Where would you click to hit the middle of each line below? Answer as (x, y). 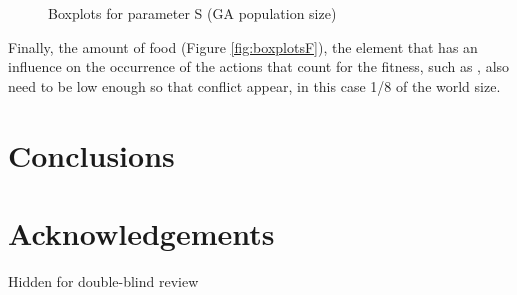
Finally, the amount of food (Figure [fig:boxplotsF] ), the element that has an (243, 46)
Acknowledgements (141, 232)
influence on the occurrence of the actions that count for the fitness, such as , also (259, 66)
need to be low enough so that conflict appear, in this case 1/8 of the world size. (254, 85)
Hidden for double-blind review (103, 280)
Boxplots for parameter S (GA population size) (192, 13)
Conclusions (91, 154)
